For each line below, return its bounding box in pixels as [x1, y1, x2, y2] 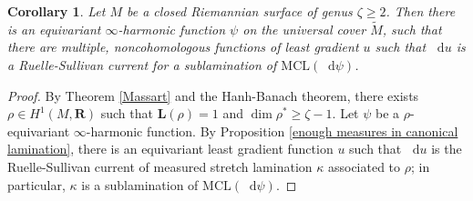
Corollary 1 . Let [7, 2, 106, 20]
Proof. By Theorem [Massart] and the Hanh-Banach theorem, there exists [7, 85, 419, 105]
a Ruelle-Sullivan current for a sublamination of [7, 55, 277, 74]
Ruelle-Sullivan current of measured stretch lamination [7, 156, 313, 176]
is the [431, 139, 462, 158]
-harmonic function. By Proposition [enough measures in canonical [86, 121, 458, 140]
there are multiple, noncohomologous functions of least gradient [7, 37, 359, 56]
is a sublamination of [81, 175, 199, 194]
